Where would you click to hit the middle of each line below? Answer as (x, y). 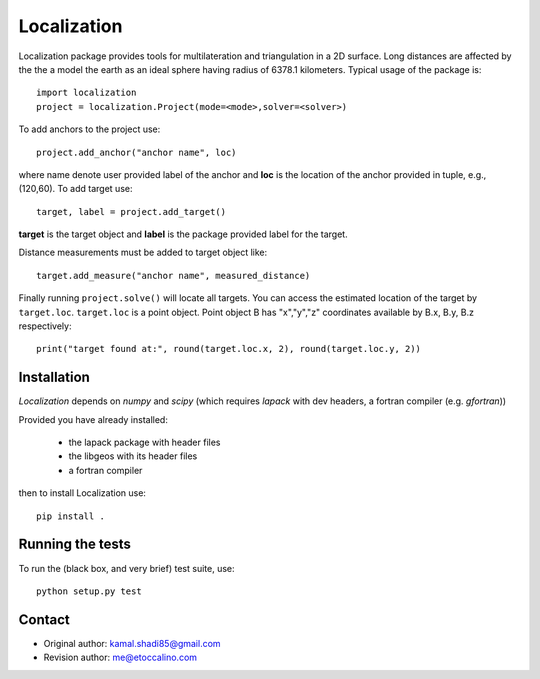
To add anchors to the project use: (89, 129)
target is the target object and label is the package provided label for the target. (183, 234)
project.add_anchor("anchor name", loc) (136, 152)
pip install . (70, 516)
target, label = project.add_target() (131, 211)
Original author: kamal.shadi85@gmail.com (132, 643)
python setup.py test (89, 591)
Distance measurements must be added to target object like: (143, 252)
